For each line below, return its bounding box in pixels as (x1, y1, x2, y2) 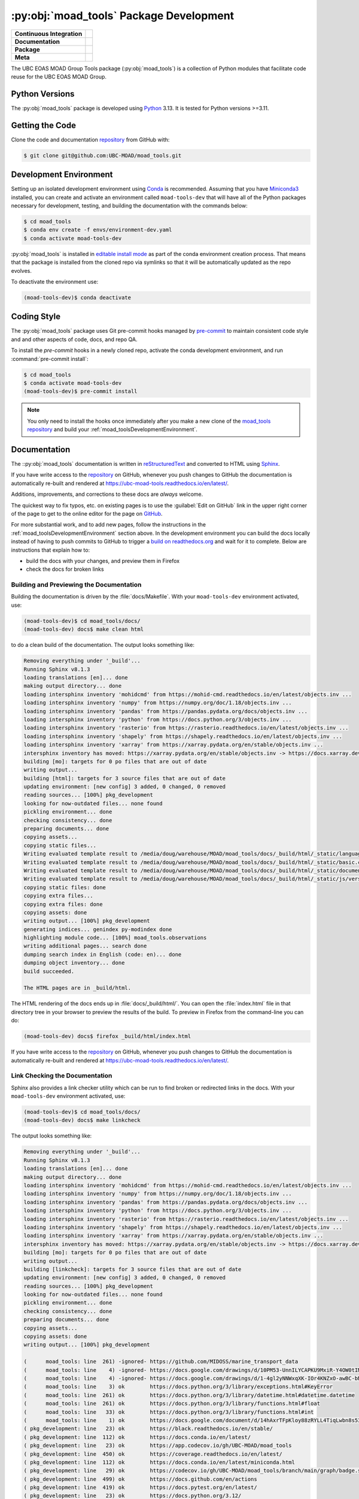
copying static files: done (23, 884, 106, 890)
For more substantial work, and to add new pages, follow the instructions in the (11, 521, 206, 528)
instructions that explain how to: (11, 546, 90, 553)
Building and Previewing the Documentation (11, 580, 142, 589)
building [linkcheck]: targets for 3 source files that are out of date (23, 1266, 242, 1272)
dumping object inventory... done (23, 959, 125, 967)
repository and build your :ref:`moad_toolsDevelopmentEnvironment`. (27, 426, 197, 433)
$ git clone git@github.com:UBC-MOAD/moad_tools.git (23, 152, 182, 159)
